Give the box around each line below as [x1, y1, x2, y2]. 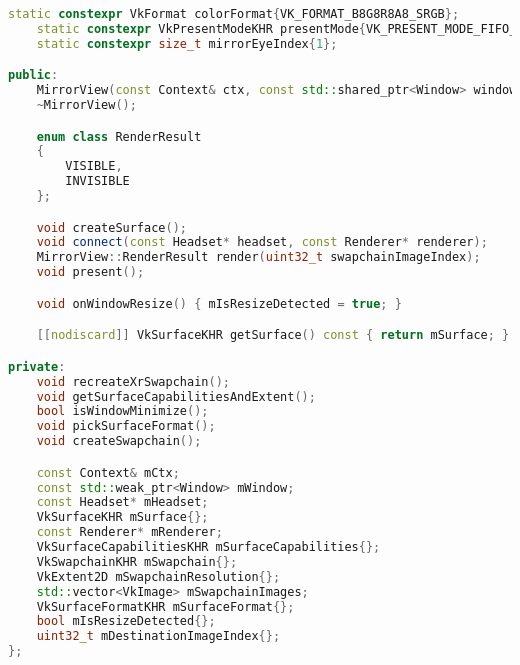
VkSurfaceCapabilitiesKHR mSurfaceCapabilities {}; [36, 540, 381, 555]
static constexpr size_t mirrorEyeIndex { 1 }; [36, 36, 338, 51]
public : [8, 68, 59, 83]
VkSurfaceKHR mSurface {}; [36, 510, 209, 525]
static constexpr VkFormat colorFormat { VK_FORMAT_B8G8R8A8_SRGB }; [8, 7, 460, 21]
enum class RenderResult [36, 129, 202, 144]
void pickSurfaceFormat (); [36, 419, 216, 434]
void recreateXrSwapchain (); [36, 374, 230, 389]
